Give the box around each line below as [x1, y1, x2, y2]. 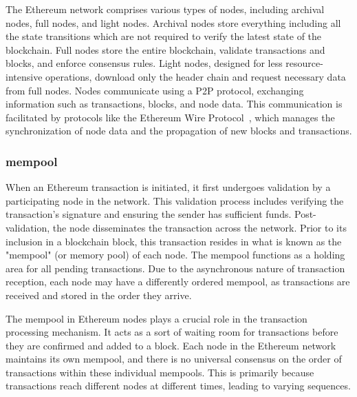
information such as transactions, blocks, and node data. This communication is [6, 96, 343, 111]
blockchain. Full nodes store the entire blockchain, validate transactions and [6, 42, 325, 57]
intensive [6, 69, 43, 83]
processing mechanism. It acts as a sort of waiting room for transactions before [6, 325, 338, 339]
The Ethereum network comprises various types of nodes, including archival [6, 2, 325, 16]
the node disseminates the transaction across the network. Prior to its [52, 220, 347, 234]
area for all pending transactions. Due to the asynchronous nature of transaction [6, 261, 345, 275]
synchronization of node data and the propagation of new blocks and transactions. [6, 123, 352, 138]
